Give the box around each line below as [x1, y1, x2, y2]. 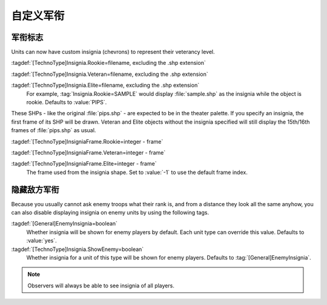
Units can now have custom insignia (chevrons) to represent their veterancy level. [11, 49, 215, 56]
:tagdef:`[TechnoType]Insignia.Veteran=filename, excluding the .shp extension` [11, 70, 208, 78]
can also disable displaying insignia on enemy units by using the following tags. [11, 209, 209, 216]
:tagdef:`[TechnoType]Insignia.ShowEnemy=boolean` [11, 246, 144, 253]
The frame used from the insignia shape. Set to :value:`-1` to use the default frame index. [26, 169, 248, 176]
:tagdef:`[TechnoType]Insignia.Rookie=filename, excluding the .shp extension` [11, 59, 206, 67]
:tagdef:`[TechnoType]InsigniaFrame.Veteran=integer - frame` [11, 149, 166, 156]
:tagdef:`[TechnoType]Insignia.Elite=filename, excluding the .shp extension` [11, 82, 200, 89]
